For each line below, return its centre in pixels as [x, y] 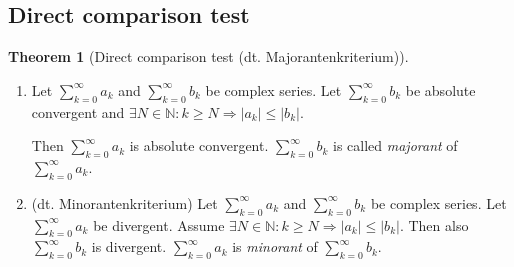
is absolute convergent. [199, 145]
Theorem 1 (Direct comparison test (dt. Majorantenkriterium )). [208, 56]
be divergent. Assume [159, 224]
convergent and [78, 111]
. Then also [434, 224]
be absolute [440, 89]
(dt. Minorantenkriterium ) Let [124, 202]
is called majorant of [395, 145]
